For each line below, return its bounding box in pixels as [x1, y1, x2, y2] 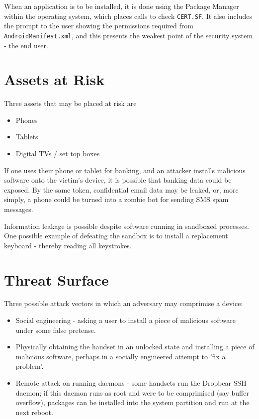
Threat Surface [4, 269, 109, 290]
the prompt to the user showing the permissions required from [4, 20, 193, 31]
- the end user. [4, 40, 48, 50]
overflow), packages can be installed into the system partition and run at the [15, 397, 250, 408]
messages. [4, 204, 33, 214]
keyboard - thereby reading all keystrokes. [4, 240, 132, 250]
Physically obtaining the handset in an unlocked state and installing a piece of [15, 341, 255, 352]
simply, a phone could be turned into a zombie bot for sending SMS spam [4, 194, 229, 205]
